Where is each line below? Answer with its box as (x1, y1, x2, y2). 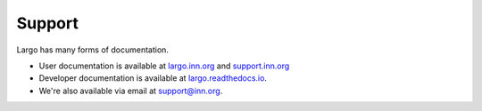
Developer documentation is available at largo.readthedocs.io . (38, 73, 268, 83)
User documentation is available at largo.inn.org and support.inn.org (38, 60, 290, 71)
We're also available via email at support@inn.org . (38, 85, 223, 96)
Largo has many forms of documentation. (16, 44, 170, 55)
